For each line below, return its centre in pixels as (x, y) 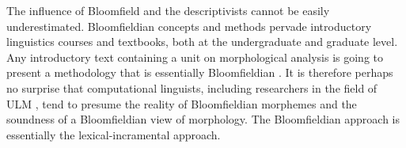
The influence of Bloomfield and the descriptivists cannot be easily (168, 10)
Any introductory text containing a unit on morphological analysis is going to (195, 57)
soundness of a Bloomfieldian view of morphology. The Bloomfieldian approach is (203, 119)
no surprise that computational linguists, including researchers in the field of (192, 87)
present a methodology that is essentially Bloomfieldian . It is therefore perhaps (200, 72)
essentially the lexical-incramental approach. (114, 134)
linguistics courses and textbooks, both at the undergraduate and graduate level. (202, 42)
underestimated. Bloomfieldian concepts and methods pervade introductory (189, 26)
